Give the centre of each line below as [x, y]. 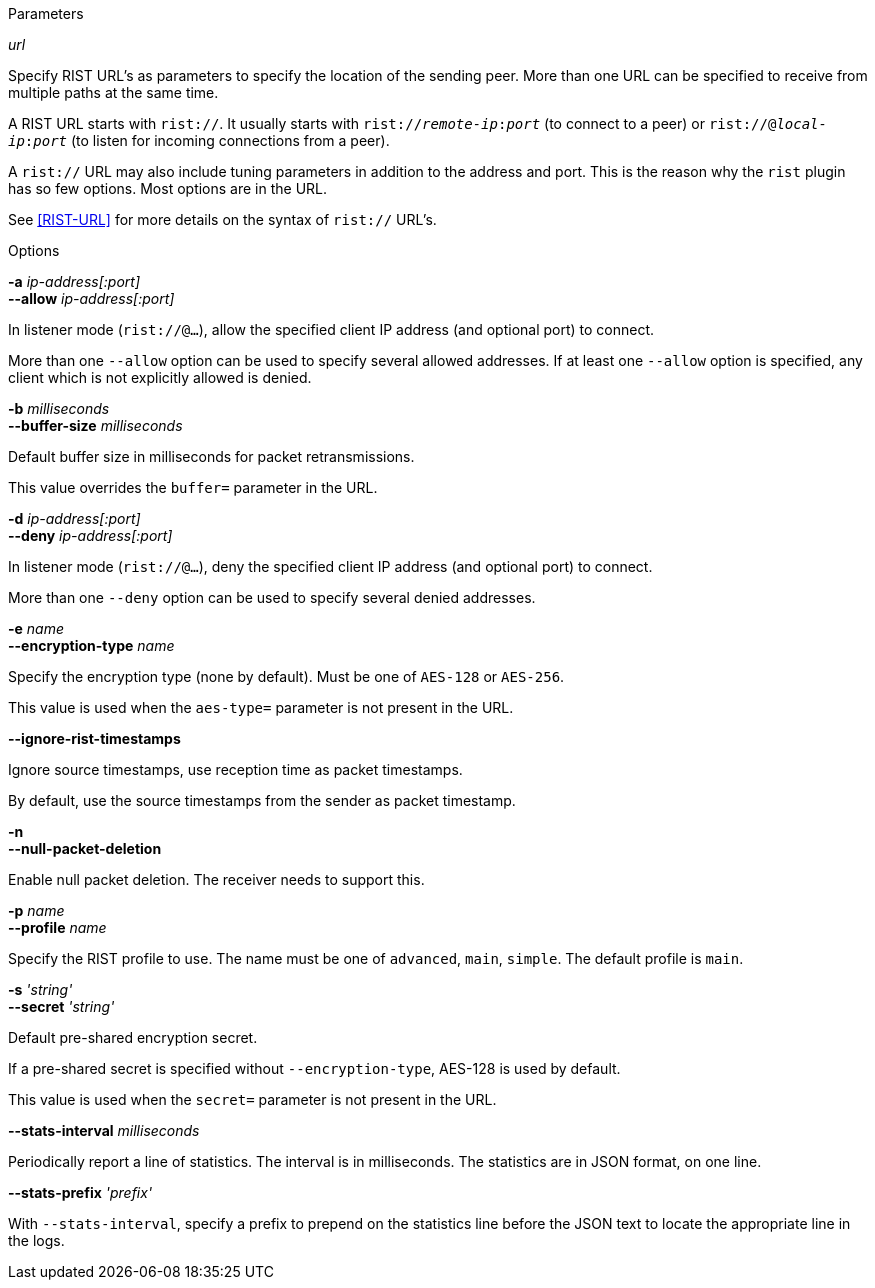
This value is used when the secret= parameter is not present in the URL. [252, 1099]
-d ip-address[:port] [74, 518]
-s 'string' [40, 989]
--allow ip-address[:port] [91, 298]
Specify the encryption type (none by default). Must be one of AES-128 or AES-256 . [286, 676]
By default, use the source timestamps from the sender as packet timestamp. [262, 800]
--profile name [57, 927]
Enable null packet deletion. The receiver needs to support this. [216, 879]
